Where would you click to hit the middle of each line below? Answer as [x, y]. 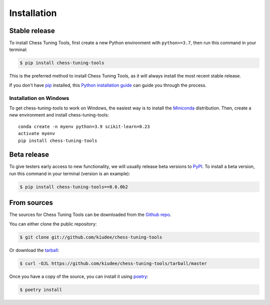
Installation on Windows [39, 98]
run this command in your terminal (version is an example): [70, 173]
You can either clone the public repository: [53, 224]
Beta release [29, 155]
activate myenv [37, 133]
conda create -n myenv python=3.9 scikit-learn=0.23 [84, 126]
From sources [31, 203]
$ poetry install [41, 289]
